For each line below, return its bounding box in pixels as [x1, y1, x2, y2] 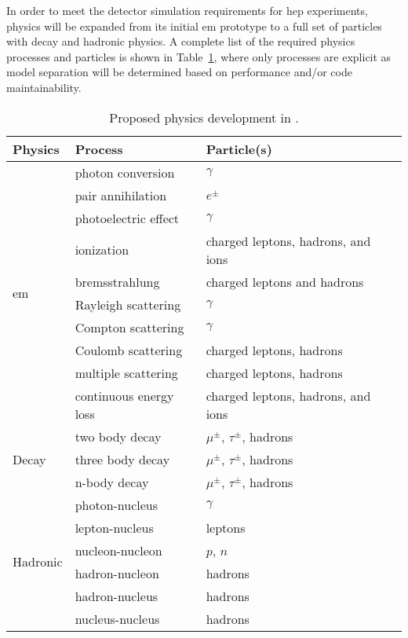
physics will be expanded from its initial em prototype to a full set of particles [6, 17, 382, 34]
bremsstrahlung [75, 272, 160, 291]
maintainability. [6, 79, 82, 95]
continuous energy [75, 386, 174, 405]
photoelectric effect [75, 208, 180, 227]
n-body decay [75, 472, 149, 491]
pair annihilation [75, 185, 167, 204]
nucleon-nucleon [75, 541, 162, 559]
